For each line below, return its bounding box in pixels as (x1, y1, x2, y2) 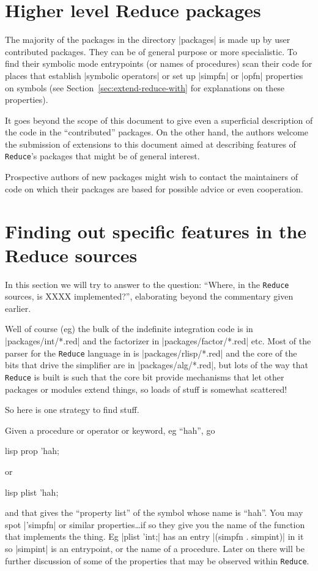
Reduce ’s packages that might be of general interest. (5, 149, 200, 162)
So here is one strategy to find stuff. (5, 403, 139, 416)
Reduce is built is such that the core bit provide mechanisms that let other (5, 370, 284, 383)
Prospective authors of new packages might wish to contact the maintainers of (5, 170, 298, 183)
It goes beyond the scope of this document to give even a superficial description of (5, 113, 313, 126)
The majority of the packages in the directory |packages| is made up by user (5, 33, 290, 46)
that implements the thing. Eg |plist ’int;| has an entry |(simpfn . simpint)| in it (5, 530, 304, 543)
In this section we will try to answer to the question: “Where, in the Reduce (5, 278, 289, 290)
